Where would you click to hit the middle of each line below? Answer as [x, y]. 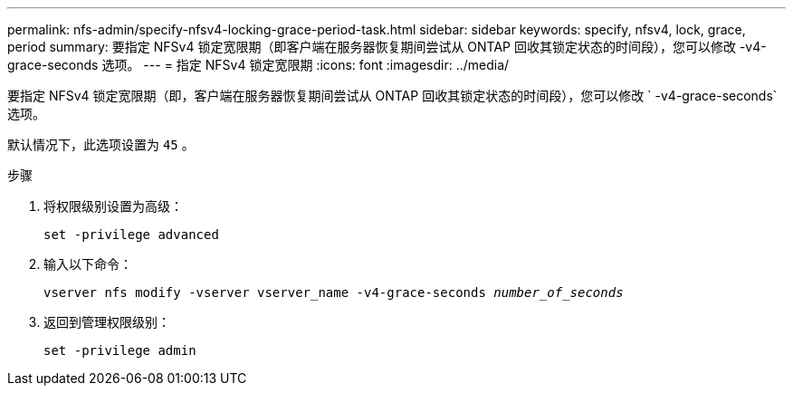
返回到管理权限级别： [107, 322]
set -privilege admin [120, 350]
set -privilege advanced [131, 235]
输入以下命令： [88, 264]
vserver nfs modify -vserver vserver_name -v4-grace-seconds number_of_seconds [334, 292]
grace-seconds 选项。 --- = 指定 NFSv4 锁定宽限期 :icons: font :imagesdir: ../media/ [258, 65]
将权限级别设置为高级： [113, 206]
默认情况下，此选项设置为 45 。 [101, 144]
